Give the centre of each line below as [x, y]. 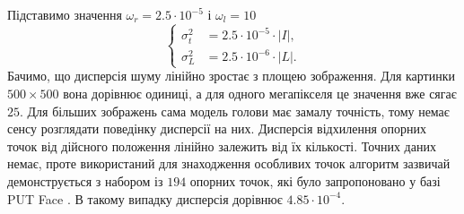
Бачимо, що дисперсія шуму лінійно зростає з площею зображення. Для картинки [232, 76]
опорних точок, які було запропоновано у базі [315, 181]
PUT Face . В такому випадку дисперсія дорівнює [145, 198]
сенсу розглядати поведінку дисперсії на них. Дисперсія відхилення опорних [217, 128]
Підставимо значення [65, 14]
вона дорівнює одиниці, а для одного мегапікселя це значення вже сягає [260, 94]
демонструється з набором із [85, 181]
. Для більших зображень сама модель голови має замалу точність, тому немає [235, 111]
